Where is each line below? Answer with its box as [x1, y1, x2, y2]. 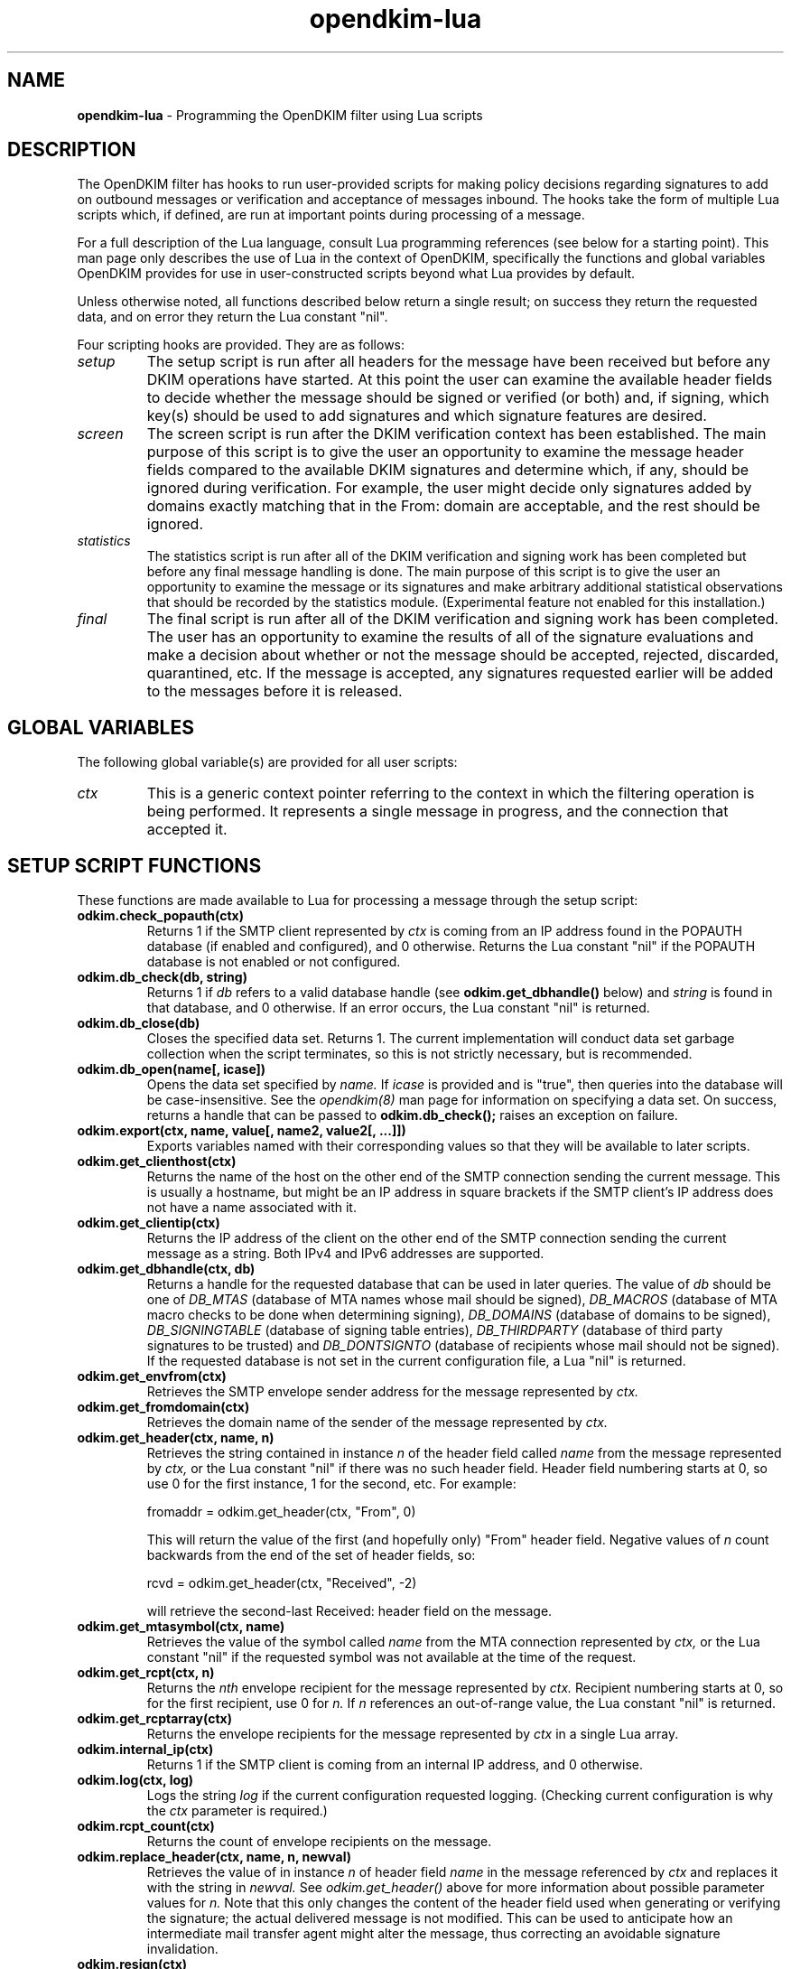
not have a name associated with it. [146, 1199, 357, 1216]
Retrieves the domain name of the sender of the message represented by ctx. [146, 1414, 609, 1431]
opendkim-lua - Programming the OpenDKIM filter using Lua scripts [77, 107, 483, 123]
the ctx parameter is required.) [146, 1803, 328, 1819]
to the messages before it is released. [146, 682, 403, 701]
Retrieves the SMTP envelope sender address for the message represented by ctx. [146, 1384, 639, 1400]
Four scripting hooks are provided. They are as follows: [77, 337, 405, 353]
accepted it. [146, 820, 228, 839]
